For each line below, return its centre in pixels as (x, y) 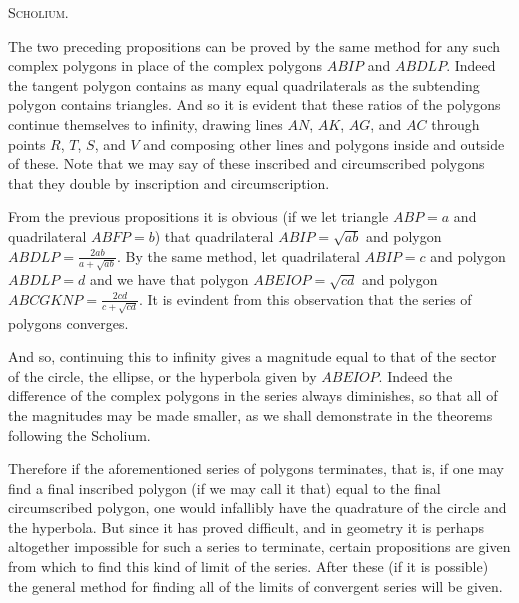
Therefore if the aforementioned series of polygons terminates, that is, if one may (256, 468)
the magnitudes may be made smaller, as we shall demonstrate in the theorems (250, 414)
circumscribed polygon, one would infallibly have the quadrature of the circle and (257, 507)
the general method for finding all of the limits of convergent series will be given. (255, 585)
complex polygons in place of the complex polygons (165, 65)
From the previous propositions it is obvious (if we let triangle (198, 216)
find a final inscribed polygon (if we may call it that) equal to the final (224, 487)
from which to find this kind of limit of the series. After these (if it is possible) (248, 566)
